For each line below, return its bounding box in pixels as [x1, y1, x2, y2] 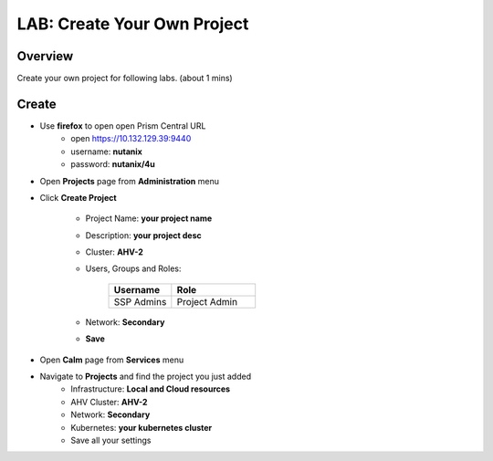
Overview [16, 48, 74, 64]
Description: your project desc [85, 229, 202, 241]
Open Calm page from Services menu [39, 354, 184, 365]
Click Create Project [39, 192, 118, 203]
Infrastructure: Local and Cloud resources [70, 383, 231, 394]
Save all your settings [70, 435, 152, 445]
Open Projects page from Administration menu [39, 175, 219, 186]
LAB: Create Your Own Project [16, 14, 249, 34]
